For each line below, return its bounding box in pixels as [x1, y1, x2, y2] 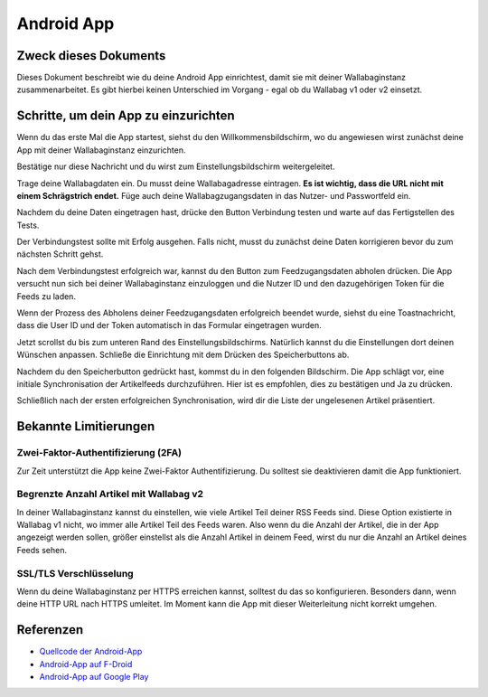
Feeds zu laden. [16, 290, 77, 302]
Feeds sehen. [16, 544, 68, 555]
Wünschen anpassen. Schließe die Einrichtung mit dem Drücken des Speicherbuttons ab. [16, 349, 350, 361]
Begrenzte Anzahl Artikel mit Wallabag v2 [16, 488, 203, 501]
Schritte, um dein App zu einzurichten [16, 108, 235, 124]
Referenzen [16, 622, 84, 637]
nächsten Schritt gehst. [16, 249, 104, 259]
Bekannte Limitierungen [16, 419, 155, 434]
